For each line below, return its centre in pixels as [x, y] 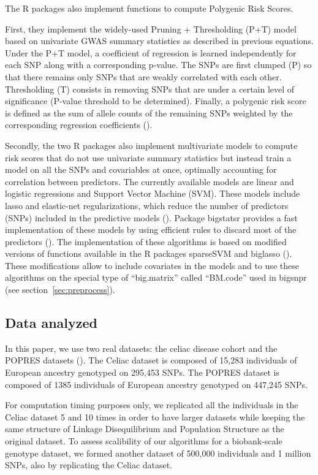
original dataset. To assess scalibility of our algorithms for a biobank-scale [144, 441]
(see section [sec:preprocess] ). [60, 290]
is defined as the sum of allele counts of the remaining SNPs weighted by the [149, 112]
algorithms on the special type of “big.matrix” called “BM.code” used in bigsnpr [156, 277]
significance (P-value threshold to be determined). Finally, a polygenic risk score [156, 101]
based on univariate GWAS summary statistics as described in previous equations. [159, 41]
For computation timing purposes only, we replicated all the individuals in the [152, 405]
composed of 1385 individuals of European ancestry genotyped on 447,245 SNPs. [156, 384]
